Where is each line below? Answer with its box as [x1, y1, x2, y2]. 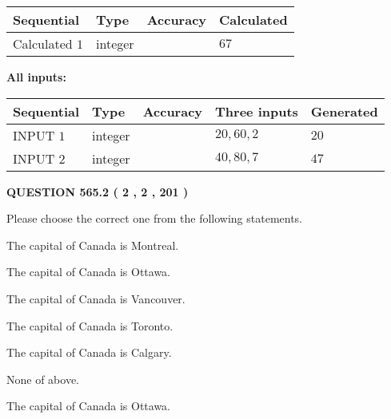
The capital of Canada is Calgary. [6, 344, 172, 361]
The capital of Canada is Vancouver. [6, 290, 186, 306]
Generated [310, 101, 378, 121]
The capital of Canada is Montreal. [6, 236, 179, 253]
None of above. [6, 370, 79, 387]
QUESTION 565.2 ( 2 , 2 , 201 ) [6, 183, 189, 200]
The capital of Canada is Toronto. [6, 317, 174, 334]
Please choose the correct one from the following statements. [6, 210, 303, 227]
